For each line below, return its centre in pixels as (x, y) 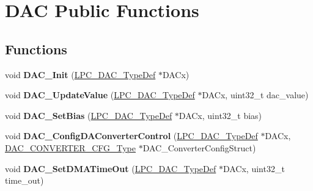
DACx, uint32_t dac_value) (255, 95)
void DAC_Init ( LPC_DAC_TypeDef (80, 74)
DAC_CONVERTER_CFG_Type (70, 147)
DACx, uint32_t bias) (220, 115)
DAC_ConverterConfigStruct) (199, 147)
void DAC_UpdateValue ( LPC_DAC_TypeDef (100, 95)
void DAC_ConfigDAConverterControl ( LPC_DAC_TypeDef (131, 136)
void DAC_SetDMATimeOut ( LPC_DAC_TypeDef (111, 168)
